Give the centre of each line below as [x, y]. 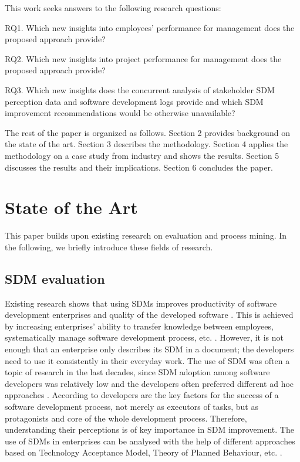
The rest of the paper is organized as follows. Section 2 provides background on [147, 132]
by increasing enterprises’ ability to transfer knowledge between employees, [139, 326]
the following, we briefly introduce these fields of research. [109, 247]
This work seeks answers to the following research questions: [113, 8]
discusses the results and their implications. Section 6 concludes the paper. [139, 167]
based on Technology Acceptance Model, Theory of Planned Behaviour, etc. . [144, 452]
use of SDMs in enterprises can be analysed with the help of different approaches [150, 441]
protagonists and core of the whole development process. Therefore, [126, 418]
